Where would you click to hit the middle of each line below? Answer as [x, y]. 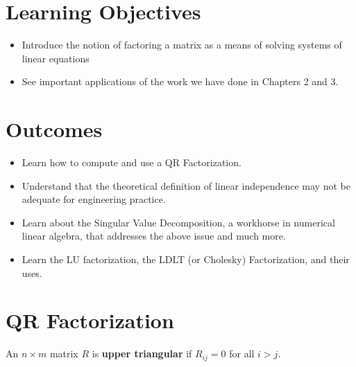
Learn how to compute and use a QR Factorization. [132, 162]
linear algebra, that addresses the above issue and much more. [154, 236]
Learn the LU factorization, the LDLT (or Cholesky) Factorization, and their [186, 259]
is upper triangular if [142, 353]
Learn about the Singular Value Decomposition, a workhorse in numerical [178, 222]
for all [242, 353]
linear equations [56, 58]
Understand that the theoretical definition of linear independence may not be [186, 185]
